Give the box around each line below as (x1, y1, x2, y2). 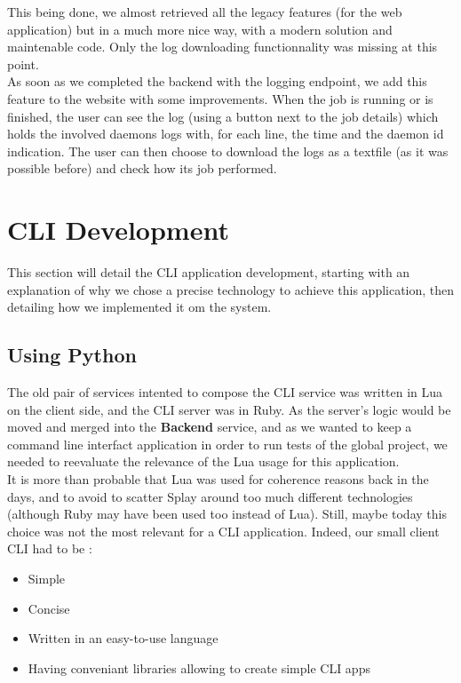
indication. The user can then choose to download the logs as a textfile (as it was (7, 141, 449, 160)
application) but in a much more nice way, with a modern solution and (7, 20, 393, 38)
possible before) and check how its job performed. (7, 159, 277, 178)
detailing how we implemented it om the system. (7, 298, 272, 316)
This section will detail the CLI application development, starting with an (7, 263, 410, 282)
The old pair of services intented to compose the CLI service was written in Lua (7, 383, 443, 401)
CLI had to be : (7, 539, 92, 558)
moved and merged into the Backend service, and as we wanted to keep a (7, 417, 412, 436)
